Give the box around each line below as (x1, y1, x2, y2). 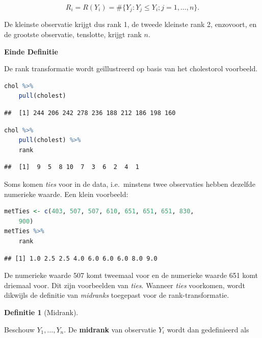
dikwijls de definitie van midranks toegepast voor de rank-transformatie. (4, 290, 229, 300)
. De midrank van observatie (64, 324, 156, 334)
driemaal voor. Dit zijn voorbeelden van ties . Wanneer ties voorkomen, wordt (4, 279, 245, 290)
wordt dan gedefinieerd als (167, 324, 249, 334)
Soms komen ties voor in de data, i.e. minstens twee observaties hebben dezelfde (4, 178, 255, 189)
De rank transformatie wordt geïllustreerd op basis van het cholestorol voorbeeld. (4, 63, 258, 74)
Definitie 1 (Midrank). (4, 306, 78, 317)
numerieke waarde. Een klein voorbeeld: (4, 188, 128, 199)
